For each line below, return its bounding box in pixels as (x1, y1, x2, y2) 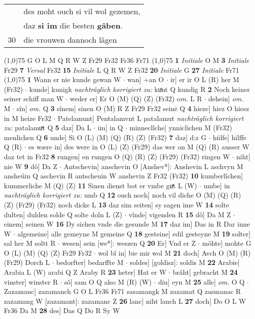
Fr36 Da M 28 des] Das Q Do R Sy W (4, 305, 120, 316)
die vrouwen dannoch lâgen (24, 34, 117, 45)
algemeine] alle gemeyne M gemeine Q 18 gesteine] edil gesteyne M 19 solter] (17, 228, 251, 238)
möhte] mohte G (202, 238, 252, 248)
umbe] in (203, 180, 230, 190)
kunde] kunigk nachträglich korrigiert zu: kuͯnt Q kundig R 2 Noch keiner (29, 84, 250, 94)
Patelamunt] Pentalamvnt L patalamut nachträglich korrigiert (57, 113, 244, 123)
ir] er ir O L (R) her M (170, 74, 239, 85)
